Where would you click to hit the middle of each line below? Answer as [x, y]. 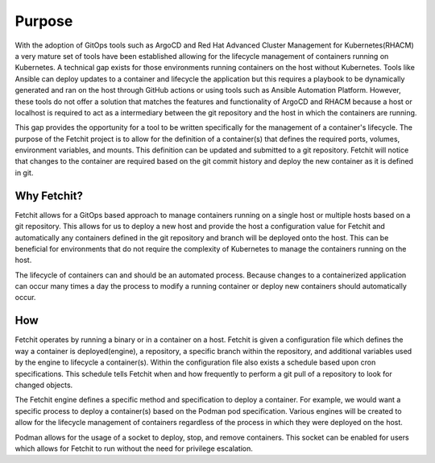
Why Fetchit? [49, 196]
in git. [24, 173]
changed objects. [44, 385]
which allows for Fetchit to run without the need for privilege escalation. [134, 448]
